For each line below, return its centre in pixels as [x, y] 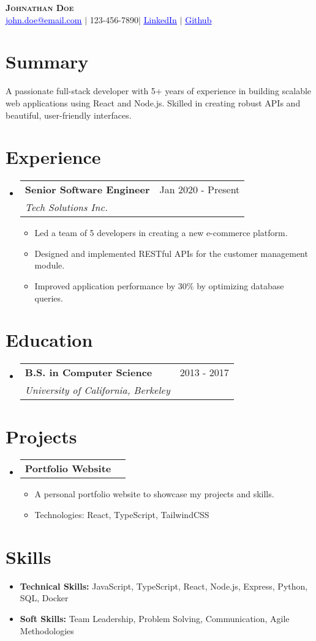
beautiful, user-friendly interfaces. [69, 115]
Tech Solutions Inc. [66, 207]
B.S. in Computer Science [88, 372]
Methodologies [47, 630]
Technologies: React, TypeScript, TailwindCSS [122, 515]
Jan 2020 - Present [200, 190]
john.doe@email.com [44, 19]
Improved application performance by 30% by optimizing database [159, 286]
